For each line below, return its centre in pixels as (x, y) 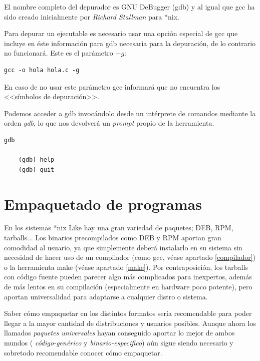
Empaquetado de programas (103, 204)
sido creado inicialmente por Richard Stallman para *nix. (92, 16)
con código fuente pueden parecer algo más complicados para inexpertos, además (128, 277)
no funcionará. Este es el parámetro (59, 53)
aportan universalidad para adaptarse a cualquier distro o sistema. (106, 296)
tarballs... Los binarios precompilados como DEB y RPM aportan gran (113, 238)
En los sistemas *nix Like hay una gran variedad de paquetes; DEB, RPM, (119, 228)
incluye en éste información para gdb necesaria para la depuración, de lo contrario (130, 43)
